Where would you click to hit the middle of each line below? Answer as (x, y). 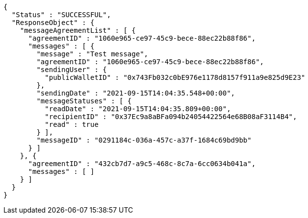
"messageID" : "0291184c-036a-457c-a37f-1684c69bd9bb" (144, 140)
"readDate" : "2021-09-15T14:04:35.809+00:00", (138, 109)
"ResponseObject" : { (53, 23)
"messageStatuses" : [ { (84, 101)
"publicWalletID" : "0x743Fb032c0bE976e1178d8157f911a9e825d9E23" (175, 77)
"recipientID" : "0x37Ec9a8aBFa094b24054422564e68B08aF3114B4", (171, 117)
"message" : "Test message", (92, 54)
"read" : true (72, 124)
